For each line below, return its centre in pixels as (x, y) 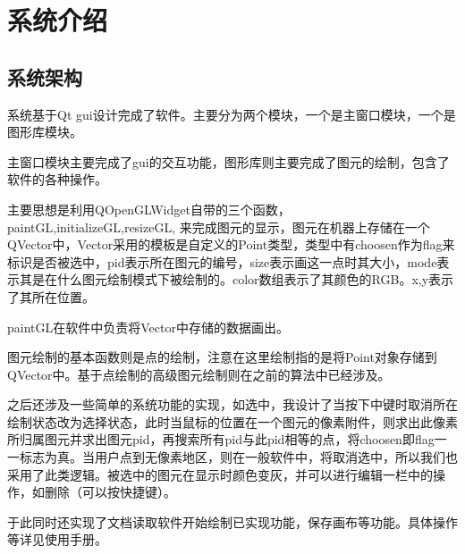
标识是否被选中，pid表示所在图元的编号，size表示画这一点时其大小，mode (222, 261)
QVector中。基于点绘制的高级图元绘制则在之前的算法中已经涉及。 (199, 374)
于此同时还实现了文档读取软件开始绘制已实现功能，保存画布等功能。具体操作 (232, 521)
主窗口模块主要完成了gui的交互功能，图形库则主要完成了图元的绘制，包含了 (228, 161)
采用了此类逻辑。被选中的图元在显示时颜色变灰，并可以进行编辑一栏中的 (220, 474)
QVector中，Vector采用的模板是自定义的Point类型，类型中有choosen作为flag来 (231, 244)
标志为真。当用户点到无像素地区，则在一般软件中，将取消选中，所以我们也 (238, 457)
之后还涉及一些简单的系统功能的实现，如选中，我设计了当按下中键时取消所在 (232, 404)
